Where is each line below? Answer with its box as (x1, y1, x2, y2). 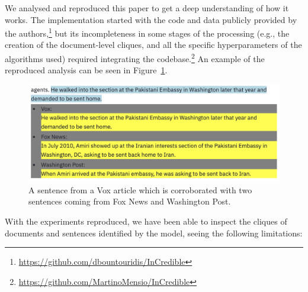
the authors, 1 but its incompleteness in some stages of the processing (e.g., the (5, 25, 290, 39)
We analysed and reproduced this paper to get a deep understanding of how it (5, 2, 289, 14)
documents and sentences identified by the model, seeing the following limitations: (5, 226, 303, 239)
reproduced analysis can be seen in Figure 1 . (5, 64, 168, 76)
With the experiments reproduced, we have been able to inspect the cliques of (5, 215, 287, 228)
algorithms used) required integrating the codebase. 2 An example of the (5, 51, 265, 64)
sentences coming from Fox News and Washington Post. (28, 195, 231, 207)
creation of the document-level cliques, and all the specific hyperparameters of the (5, 38, 302, 51)
